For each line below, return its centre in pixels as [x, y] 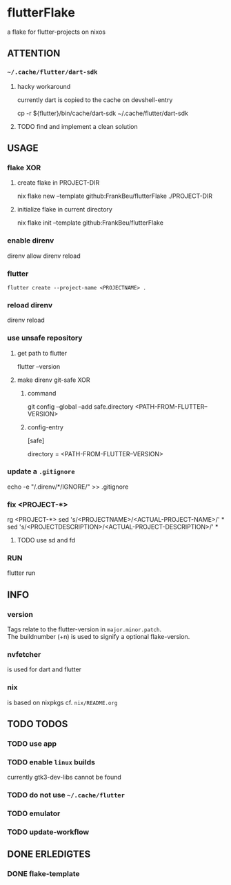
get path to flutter [42, 353]
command [42, 393]
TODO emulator [34, 813]
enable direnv [31, 241]
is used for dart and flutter [44, 669]
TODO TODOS [38, 724]
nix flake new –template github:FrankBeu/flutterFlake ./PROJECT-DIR [114, 196]
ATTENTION [34, 53]
